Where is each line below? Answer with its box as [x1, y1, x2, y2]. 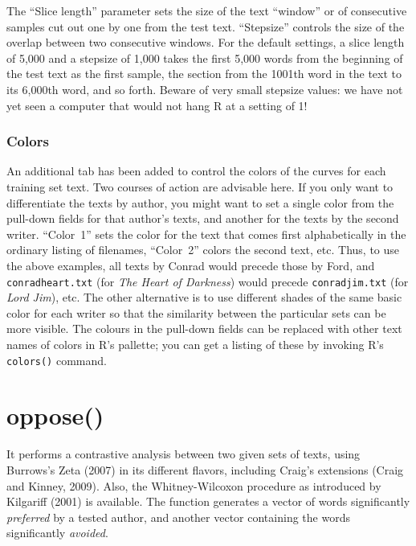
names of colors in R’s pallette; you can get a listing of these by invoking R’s [6, 335, 384, 352]
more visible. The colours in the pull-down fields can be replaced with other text [6, 320, 402, 337]
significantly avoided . [6, 524, 108, 541]
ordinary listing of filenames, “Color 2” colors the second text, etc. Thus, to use [6, 241, 400, 258]
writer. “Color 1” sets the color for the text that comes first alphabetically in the [6, 225, 406, 242]
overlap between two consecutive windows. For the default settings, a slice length [6, 34, 405, 51]
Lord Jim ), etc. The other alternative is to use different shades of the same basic [6, 289, 402, 306]
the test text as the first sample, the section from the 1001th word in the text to [6, 65, 402, 82]
